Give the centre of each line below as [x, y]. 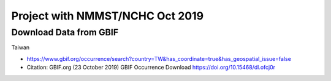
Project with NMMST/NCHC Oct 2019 [108, 16]
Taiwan [21, 48]
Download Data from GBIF [65, 32]
